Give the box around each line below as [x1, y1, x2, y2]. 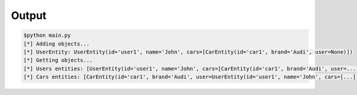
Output [11, 9, 47, 22]
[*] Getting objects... [23, 57, 93, 64]
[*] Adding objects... [23, 40, 90, 47]
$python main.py [23, 32, 71, 39]
